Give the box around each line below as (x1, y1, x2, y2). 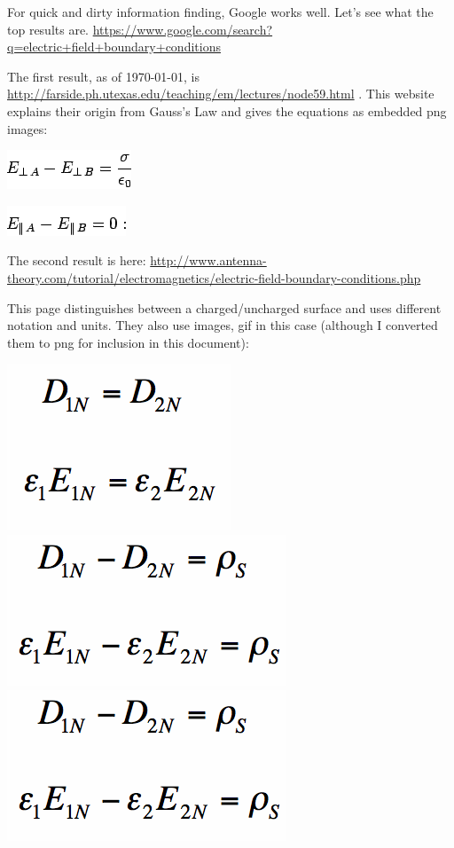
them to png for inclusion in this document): (7, 333, 249, 351)
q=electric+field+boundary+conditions (7, 37, 221, 56)
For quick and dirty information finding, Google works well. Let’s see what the (7, 3, 434, 20)
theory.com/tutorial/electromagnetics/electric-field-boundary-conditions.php (7, 268, 421, 287)
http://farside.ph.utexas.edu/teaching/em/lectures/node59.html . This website (7, 84, 434, 103)
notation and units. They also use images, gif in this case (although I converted (7, 316, 438, 334)
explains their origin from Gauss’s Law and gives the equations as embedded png (7, 101, 447, 120)
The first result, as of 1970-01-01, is (7, 67, 200, 85)
